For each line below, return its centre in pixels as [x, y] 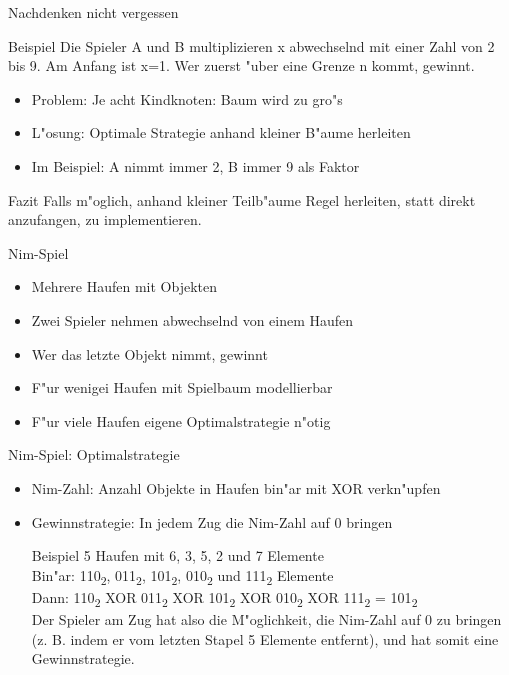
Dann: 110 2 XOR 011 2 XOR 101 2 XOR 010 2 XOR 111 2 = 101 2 [224, 598]
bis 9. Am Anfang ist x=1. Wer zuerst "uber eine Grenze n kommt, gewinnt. [241, 65]
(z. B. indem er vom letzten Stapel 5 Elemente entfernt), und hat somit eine [265, 638]
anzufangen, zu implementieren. [105, 219]
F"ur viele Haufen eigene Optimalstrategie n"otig [181, 420]
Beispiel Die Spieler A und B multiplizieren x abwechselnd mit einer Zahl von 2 [251, 45]
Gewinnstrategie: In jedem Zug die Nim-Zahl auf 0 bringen [212, 521]
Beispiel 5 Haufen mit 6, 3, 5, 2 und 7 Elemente [177, 555]
